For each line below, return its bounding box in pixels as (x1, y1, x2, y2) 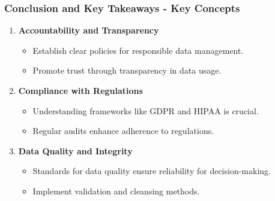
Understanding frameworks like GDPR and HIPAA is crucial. (32, 104, 259, 117)
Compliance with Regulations (18, 84, 143, 96)
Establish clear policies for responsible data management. (32, 44, 244, 56)
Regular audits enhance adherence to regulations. (32, 124, 214, 137)
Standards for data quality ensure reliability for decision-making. (32, 165, 271, 177)
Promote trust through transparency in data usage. (32, 64, 222, 77)
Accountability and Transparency (18, 24, 159, 36)
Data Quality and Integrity (18, 144, 133, 157)
